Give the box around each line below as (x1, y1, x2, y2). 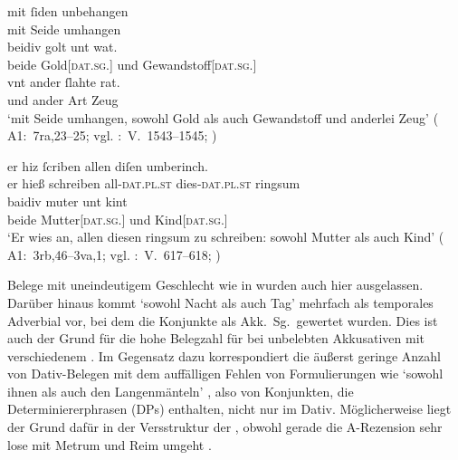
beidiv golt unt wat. (7, 37, 118, 56)
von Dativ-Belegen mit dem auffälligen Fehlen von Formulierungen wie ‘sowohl (7, 364, 444, 383)
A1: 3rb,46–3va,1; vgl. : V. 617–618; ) (7, 244, 221, 264)
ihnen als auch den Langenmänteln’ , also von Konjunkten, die (7, 381, 354, 400)
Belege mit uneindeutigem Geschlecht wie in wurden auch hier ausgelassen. (7, 275, 424, 294)
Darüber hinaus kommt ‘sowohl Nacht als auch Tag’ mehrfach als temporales (7, 292, 434, 311)
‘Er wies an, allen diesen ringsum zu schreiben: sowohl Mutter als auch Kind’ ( (7, 227, 444, 246)
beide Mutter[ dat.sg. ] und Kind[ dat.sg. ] (7, 209, 228, 228)
